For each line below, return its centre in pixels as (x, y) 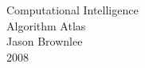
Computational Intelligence (72, 10)
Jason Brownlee (45, 41)
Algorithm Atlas (46, 25)
